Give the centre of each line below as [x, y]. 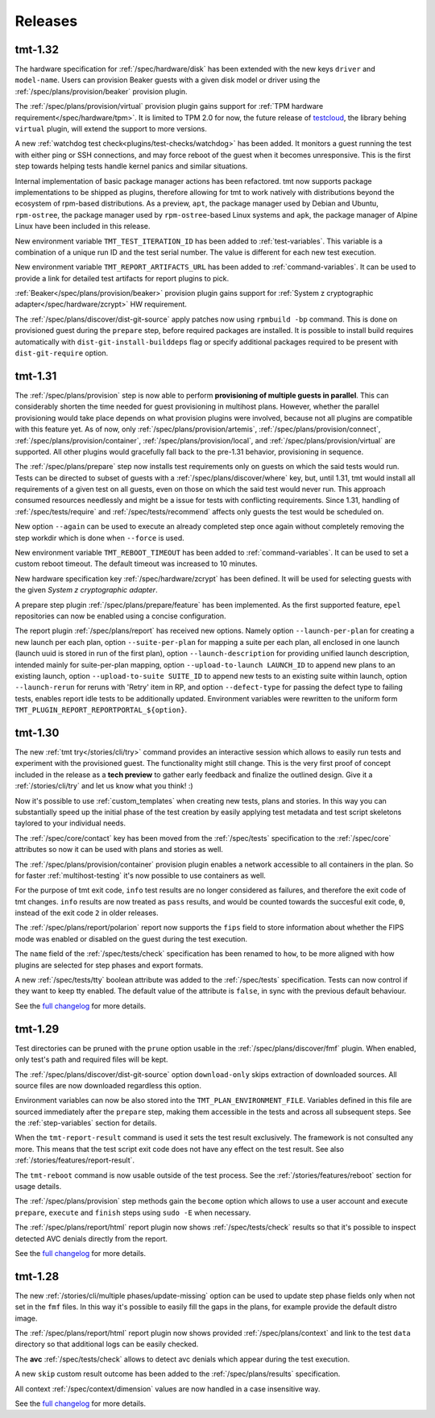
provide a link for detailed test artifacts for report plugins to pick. [122, 278]
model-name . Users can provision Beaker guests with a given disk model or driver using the [168, 80]
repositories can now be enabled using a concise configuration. [120, 616]
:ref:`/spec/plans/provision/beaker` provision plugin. [101, 91]
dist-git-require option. [62, 353]
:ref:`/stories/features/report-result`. [75, 1160]
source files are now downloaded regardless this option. [108, 1085]
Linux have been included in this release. [83, 227]
